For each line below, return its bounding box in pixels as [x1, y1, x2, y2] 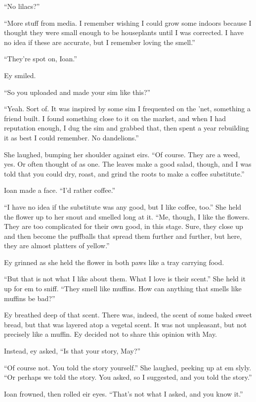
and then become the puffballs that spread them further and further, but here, [4, 230, 242, 241]
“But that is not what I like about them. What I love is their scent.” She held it [4, 273, 246, 284]
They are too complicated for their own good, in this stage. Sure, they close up [4, 221, 243, 231]
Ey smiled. [4, 70, 36, 80]
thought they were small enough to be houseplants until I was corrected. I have [4, 27, 244, 38]
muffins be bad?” [4, 293, 55, 303]
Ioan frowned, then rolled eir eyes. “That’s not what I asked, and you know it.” [4, 388, 243, 399]
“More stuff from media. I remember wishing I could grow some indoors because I [4, 17, 252, 28]
